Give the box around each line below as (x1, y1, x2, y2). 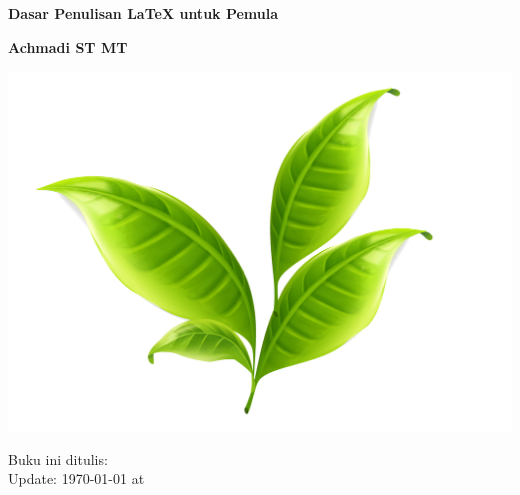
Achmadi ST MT (8, 36, 128, 57)
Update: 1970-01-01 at (8, 468, 145, 489)
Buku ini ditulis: (8, 448, 108, 469)
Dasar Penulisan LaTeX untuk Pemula (8, 3, 279, 23)
